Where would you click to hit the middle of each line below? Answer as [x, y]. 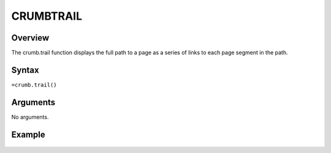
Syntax [25, 70]
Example [28, 134]
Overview [30, 38]
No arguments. [30, 117]
